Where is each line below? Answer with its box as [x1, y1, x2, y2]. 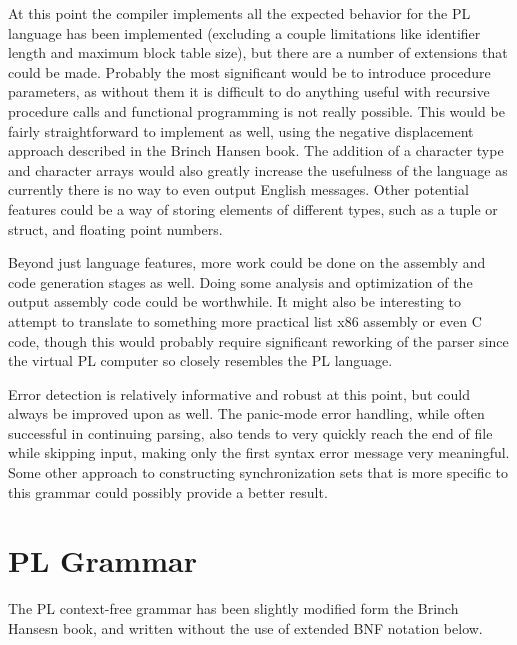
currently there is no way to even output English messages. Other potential [8, 179, 469, 200]
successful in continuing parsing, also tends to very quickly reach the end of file [8, 422, 493, 443]
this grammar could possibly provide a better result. [8, 481, 328, 502]
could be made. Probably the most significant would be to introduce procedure [8, 61, 491, 82]
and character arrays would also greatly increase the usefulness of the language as [8, 159, 508, 180]
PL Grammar [8, 540, 197, 581]
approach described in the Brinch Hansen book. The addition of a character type [8, 140, 504, 161]
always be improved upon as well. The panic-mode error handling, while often [8, 403, 485, 424]
